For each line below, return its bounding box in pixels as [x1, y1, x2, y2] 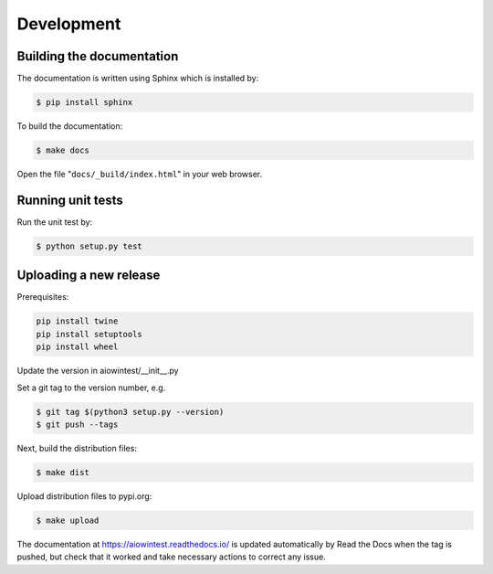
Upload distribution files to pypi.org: [16, 490, 152, 502]
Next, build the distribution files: [16, 442, 137, 453]
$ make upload [36, 515, 100, 526]
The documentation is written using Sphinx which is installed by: [16, 73, 259, 84]
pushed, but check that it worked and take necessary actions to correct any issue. [16, 551, 326, 562]
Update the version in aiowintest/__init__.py [16, 366, 179, 377]
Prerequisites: [16, 292, 69, 303]
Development [16, 14, 121, 34]
